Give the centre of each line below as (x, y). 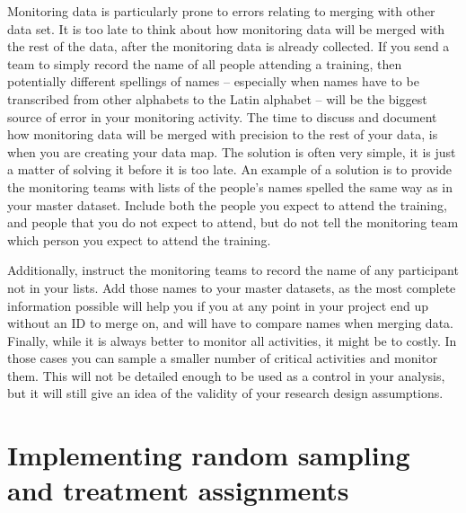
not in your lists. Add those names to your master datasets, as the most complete (232, 287)
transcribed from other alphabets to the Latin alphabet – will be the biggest (217, 98)
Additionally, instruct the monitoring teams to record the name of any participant (233, 270)
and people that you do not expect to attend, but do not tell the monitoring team (233, 222)
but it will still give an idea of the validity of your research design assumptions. (225, 393)
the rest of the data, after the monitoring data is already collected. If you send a (229, 46)
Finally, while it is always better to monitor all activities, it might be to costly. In (232, 340)
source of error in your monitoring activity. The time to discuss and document (222, 116)
